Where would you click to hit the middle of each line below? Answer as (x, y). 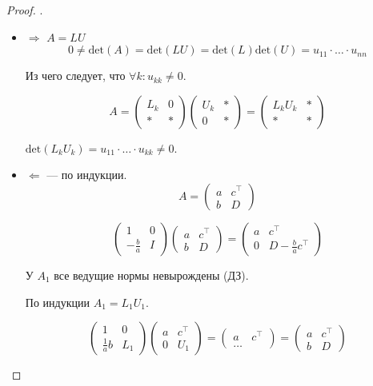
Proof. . (25, 10)
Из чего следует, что (75, 76)
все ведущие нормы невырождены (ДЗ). (151, 275)
